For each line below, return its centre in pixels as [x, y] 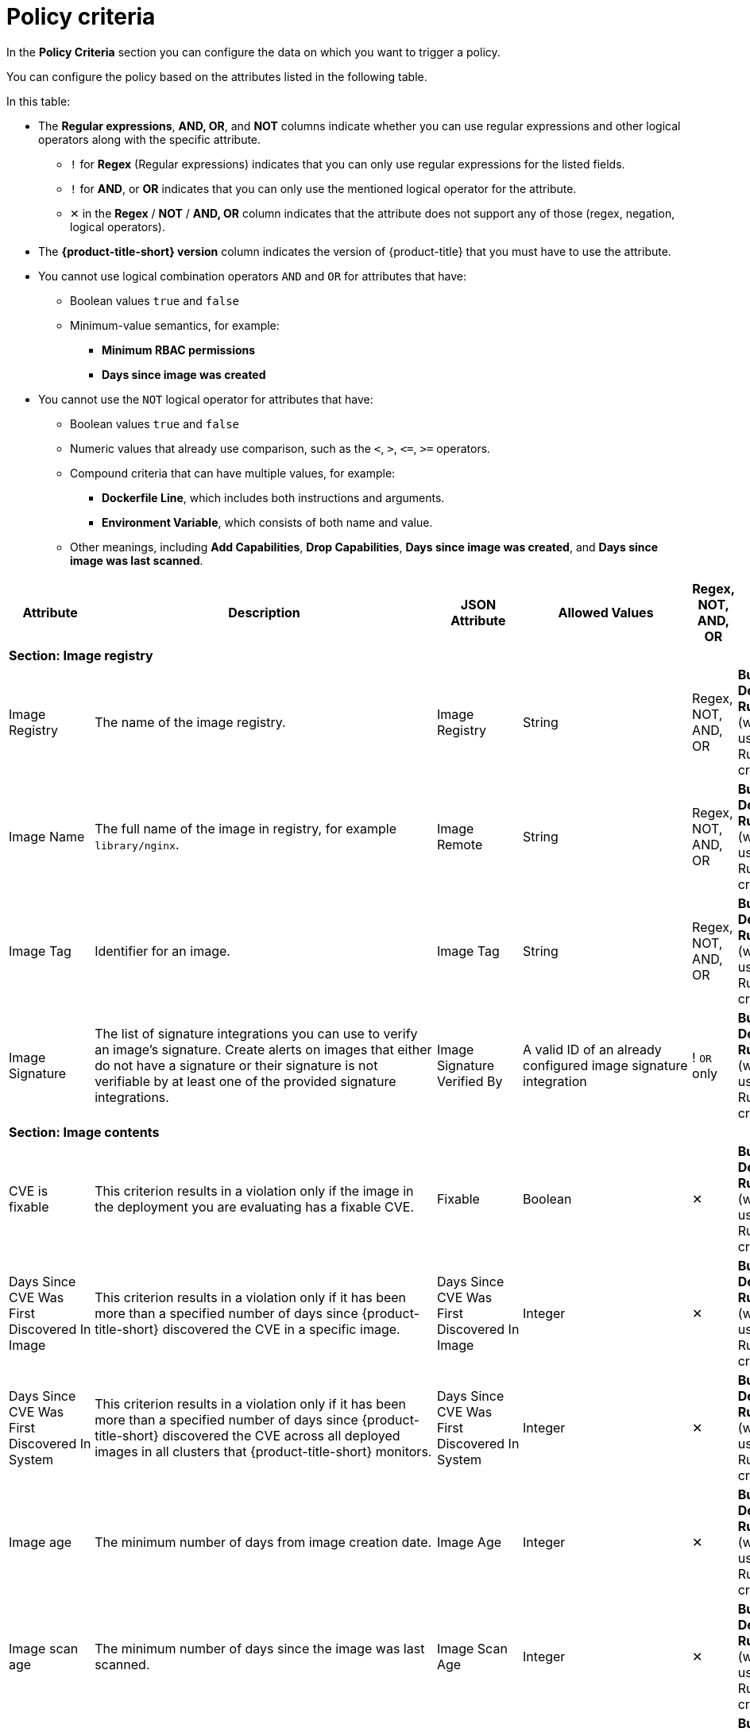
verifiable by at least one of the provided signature [245, 1081]
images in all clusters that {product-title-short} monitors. [263, 1451]
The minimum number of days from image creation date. [263, 1542]
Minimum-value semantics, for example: [175, 325]
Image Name [47, 836]
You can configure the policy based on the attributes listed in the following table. [217, 76]
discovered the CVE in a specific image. [281, 1329]
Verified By [470, 1081]
